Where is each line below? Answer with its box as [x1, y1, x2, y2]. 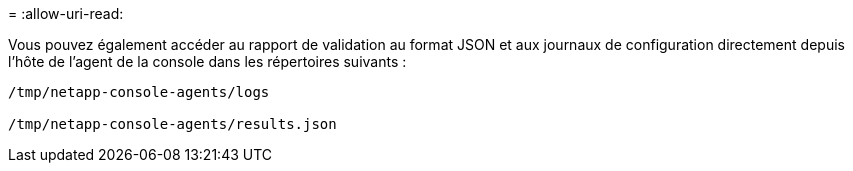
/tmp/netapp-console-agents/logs [8, 84, 270, 100]
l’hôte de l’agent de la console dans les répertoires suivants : [8, 53, 407, 70]
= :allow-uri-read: [8, 5, 124, 22]
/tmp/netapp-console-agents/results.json [8, 116, 337, 132]
